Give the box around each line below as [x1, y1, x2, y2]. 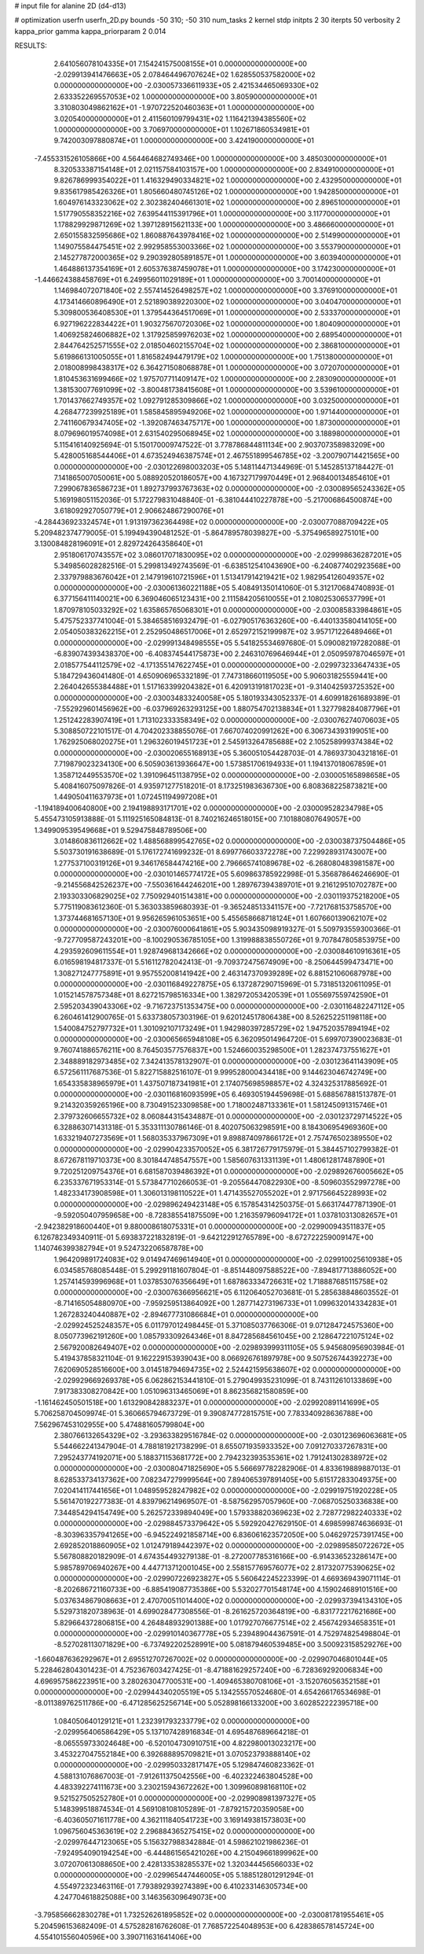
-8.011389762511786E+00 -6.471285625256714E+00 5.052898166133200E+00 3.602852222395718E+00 [34, 1698, 378, 1708]
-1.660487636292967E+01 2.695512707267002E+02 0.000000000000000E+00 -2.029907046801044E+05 [34, 1654, 388, 1664]
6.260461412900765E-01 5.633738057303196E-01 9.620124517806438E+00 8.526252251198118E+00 [53, 1012, 387, 1022]
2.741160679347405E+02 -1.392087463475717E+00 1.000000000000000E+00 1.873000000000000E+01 [53, 418, 400, 428]
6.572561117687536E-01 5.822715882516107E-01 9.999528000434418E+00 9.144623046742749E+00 [53, 1067, 387, 1077]
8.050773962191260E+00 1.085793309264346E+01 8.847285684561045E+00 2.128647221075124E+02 [53, 1332, 394, 1341]
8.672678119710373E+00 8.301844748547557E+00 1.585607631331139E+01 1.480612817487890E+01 [53, 1156, 385, 1165]
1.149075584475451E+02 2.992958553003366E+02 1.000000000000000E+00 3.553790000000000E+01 [53, 241, 400, 251]
